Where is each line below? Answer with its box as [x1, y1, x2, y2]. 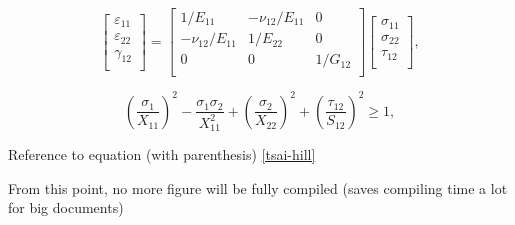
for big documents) [8, 197, 124, 218]
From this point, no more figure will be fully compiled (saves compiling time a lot [8, 177, 508, 198]
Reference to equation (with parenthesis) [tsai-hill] [8, 144, 316, 165]
